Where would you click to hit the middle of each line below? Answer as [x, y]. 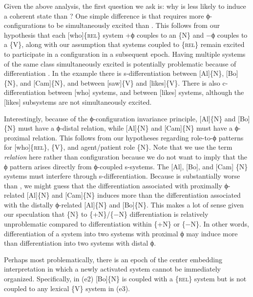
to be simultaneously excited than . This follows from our [134, 25]
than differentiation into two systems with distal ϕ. [80, 243]
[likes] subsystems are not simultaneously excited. [78, 102]
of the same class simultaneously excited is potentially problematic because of [120, 63]
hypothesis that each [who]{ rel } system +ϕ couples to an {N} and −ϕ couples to [126, 34]
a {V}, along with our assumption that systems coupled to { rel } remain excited [124, 44]
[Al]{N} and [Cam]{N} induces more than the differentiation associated [134, 195]
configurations [25, 25]
